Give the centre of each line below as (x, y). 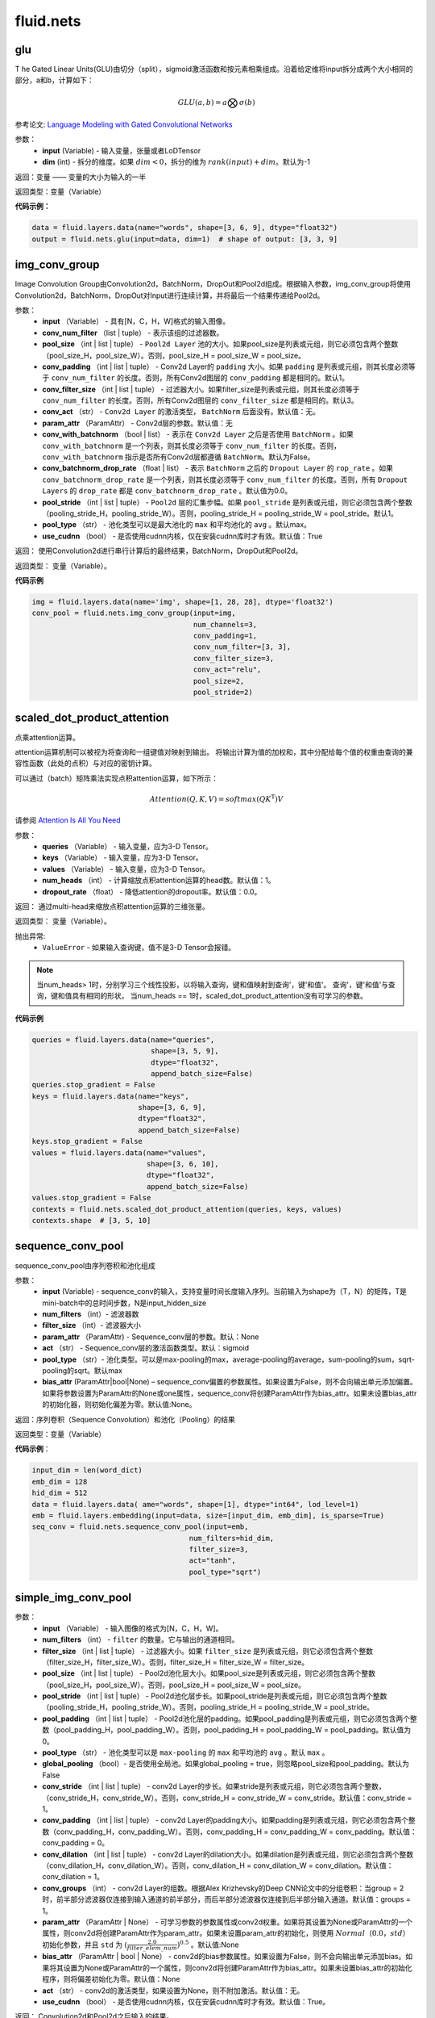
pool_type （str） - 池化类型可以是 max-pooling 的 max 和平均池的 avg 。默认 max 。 (186, 1752)
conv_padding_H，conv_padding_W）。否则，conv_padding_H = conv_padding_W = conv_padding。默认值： (237, 1832)
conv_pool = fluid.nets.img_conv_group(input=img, (134, 613)
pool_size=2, (219, 681)
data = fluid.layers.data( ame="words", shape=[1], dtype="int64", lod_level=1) (195, 1504)
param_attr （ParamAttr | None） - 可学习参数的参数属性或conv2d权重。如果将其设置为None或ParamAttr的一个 (228, 1922)
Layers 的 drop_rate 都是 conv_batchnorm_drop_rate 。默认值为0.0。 (167, 491)
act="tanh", (213, 1561)
